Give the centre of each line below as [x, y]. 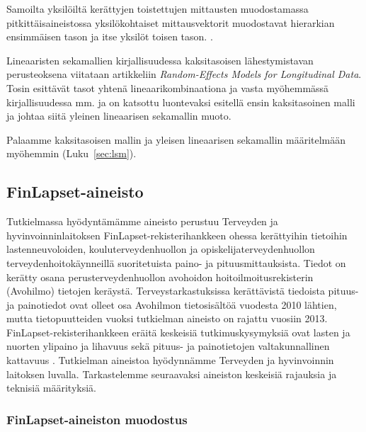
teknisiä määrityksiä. [51, 388]
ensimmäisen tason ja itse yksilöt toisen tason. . [110, 36]
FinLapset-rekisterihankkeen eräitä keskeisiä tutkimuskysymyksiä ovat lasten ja [178, 332]
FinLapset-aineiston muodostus [97, 419]
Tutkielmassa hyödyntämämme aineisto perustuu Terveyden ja [142, 221]
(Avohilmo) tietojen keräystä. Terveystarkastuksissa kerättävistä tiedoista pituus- [183, 291]
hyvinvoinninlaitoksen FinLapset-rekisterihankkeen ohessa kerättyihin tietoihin [177, 235]
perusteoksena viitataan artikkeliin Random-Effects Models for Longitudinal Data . [184, 74]
